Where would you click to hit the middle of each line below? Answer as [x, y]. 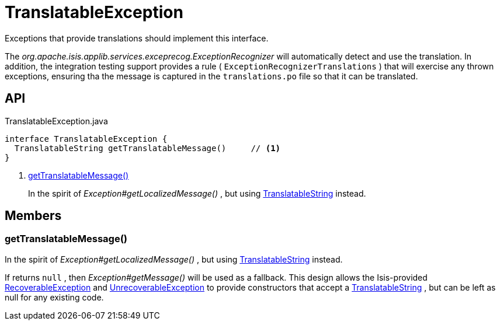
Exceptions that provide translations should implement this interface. [137, 38]
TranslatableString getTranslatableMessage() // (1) [147, 148]
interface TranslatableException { [86, 139]
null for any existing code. [54, 297]
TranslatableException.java [56, 121]
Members [33, 216]
